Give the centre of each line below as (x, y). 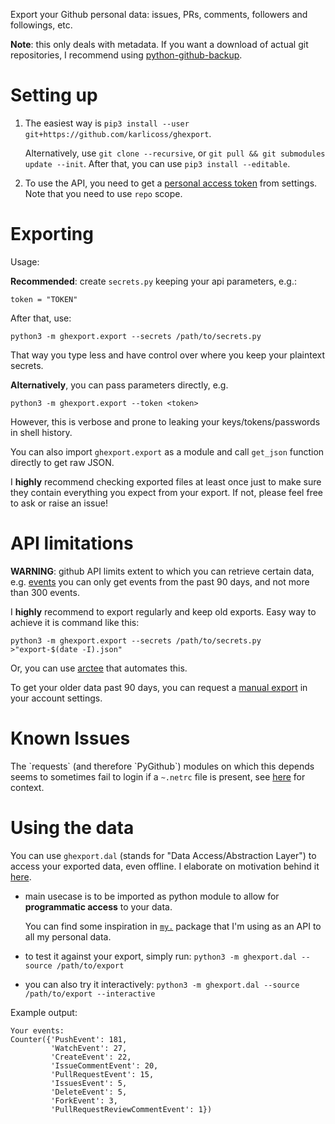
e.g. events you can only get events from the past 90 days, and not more (160, 581)
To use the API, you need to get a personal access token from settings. (171, 183)
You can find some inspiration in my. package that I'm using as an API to (173, 926)
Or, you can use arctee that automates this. (99, 668)
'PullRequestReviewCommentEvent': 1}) (131, 1109)
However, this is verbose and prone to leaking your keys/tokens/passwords (165, 421)
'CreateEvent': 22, (91, 1057)
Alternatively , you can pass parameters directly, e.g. (119, 385)
